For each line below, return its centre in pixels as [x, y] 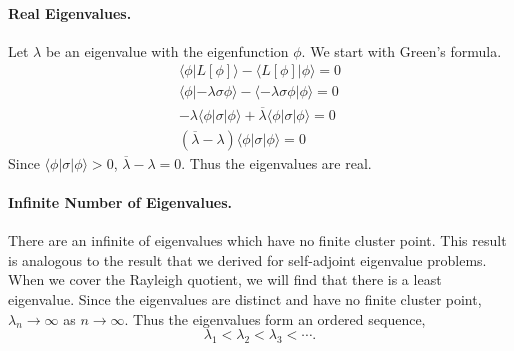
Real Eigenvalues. [70, 12]
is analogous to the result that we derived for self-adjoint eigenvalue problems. [247, 259]
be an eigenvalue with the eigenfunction [167, 50]
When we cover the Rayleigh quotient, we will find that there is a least [225, 279]
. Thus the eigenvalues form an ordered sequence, [275, 318]
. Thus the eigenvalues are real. [276, 162]
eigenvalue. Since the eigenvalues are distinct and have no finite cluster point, [245, 298]
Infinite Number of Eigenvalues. [120, 201]
